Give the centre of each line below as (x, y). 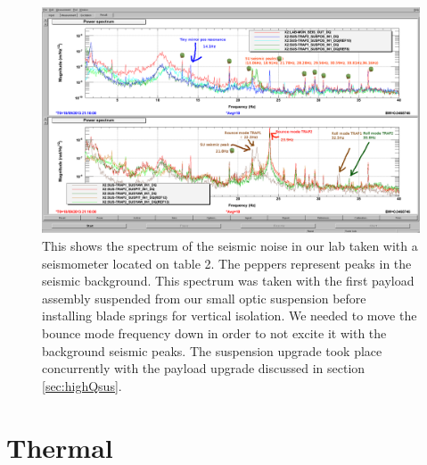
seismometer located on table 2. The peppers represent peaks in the (227, 263)
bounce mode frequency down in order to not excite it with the (214, 332)
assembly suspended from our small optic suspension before (204, 298)
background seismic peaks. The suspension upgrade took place (212, 350)
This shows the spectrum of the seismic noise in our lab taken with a (230, 245)
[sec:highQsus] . (82, 385)
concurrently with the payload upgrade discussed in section (204, 368)
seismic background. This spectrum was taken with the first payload (228, 281)
